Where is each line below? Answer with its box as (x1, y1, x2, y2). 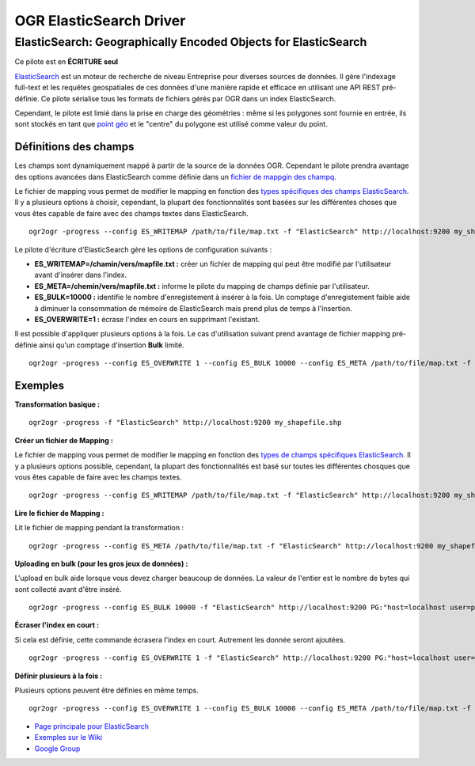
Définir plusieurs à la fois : (14, 671, 103, 681)
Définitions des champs (14, 140, 135, 154)
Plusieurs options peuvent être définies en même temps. (14, 685, 199, 696)
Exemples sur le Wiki (34, 733, 103, 742)
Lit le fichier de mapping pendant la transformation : (14, 523, 184, 533)
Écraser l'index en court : (14, 620, 99, 630)
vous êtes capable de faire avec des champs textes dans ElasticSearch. (14, 208, 249, 218)
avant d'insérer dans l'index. (34, 270, 127, 280)
